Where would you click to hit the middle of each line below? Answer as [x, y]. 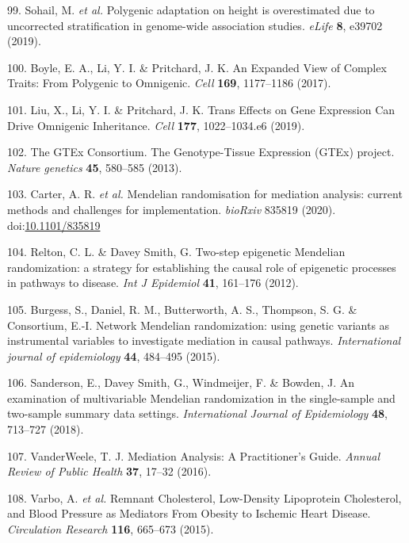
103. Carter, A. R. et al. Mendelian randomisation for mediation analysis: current [205, 194]
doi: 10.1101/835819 [54, 225]
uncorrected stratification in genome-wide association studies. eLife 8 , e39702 [195, 25]
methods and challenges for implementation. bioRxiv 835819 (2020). [172, 209]
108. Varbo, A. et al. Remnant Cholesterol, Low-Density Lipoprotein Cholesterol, [204, 497]
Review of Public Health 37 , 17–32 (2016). [109, 471]
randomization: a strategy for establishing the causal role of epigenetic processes [202, 267]
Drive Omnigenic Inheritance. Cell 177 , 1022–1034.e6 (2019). [156, 125]
